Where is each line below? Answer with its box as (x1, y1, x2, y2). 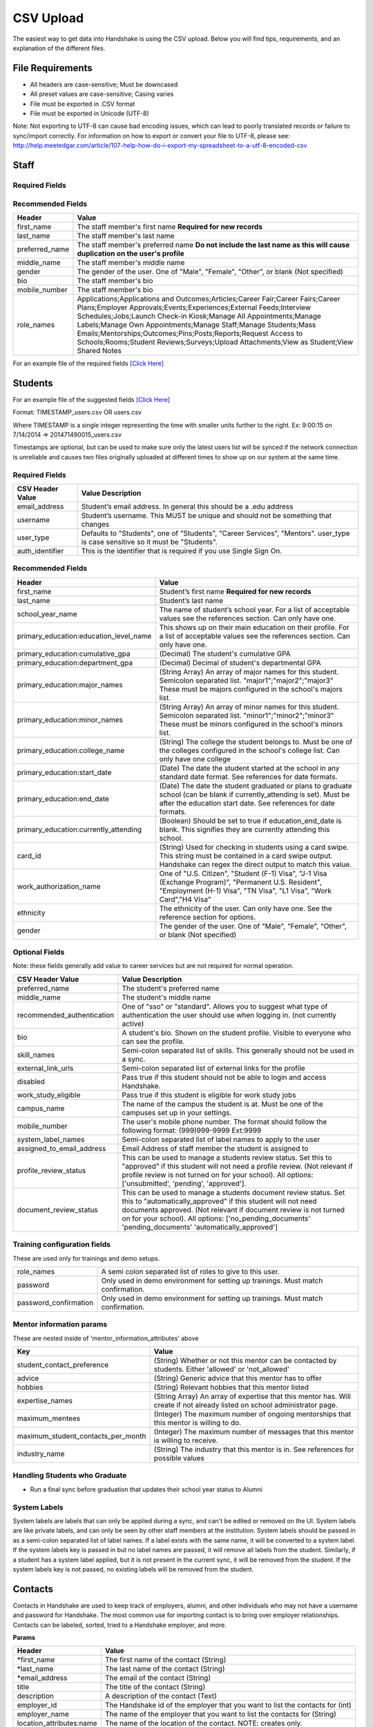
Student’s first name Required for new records (159, 586, 312, 596)
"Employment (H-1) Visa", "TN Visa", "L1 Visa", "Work (159, 886, 332, 895)
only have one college (159, 754, 231, 763)
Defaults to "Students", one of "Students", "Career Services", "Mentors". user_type (81, 528, 350, 538)
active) (122, 1019, 144, 1029)
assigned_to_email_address (17, 1143, 106, 1153)
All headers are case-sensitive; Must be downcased (30, 80, 178, 88)
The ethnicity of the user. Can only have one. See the (159, 904, 332, 913)
